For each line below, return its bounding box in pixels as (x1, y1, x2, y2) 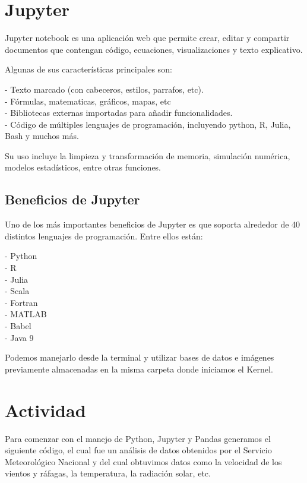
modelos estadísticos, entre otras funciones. (5, 161, 162, 173)
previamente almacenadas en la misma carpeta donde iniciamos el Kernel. (5, 362, 273, 375)
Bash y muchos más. (5, 130, 79, 142)
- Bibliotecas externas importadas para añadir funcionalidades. (5, 106, 233, 119)
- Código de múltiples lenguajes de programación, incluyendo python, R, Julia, (5, 118, 291, 130)
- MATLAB (5, 308, 47, 320)
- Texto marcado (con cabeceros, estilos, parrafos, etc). (5, 83, 204, 95)
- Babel (5, 320, 31, 332)
